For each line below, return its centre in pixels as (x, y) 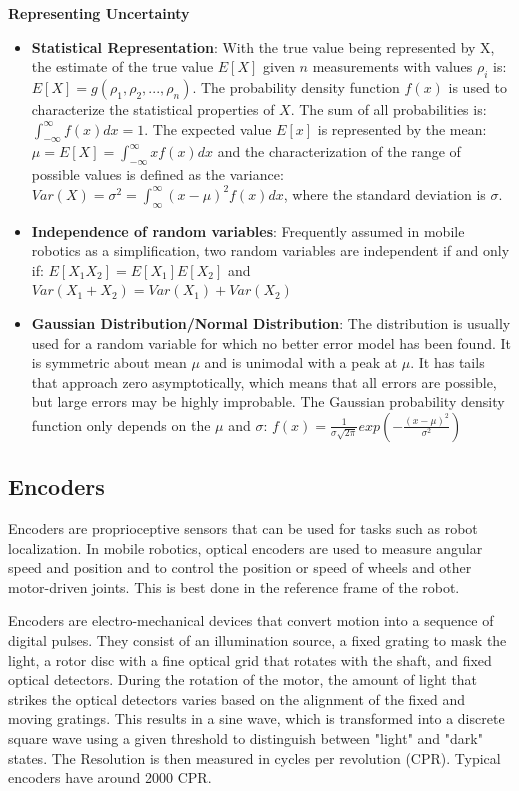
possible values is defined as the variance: (157, 174)
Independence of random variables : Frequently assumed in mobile (248, 230)
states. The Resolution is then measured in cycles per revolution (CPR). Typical (254, 757)
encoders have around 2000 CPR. (110, 777)
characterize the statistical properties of (153, 108)
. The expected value (208, 128)
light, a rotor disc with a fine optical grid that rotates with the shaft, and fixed (250, 659)
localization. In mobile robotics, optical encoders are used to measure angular (245, 547)
